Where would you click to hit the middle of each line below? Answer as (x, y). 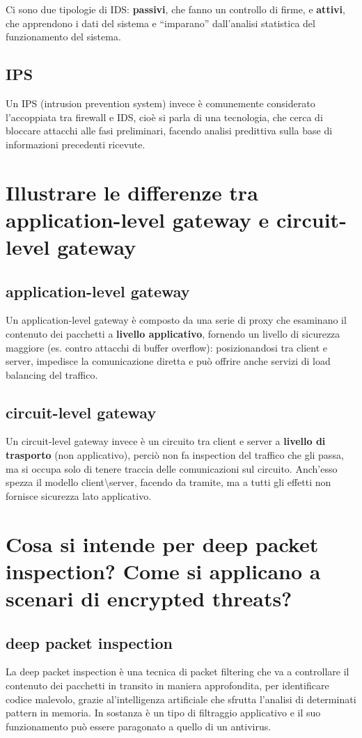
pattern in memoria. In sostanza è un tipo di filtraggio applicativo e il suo (163, 713)
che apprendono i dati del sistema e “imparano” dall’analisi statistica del (160, 23)
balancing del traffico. (52, 374)
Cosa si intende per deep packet (162, 543)
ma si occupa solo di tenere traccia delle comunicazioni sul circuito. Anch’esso (172, 468)
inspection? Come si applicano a (163, 571)
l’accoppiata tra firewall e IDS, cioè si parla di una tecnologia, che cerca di (164, 117)
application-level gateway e (137, 219)
